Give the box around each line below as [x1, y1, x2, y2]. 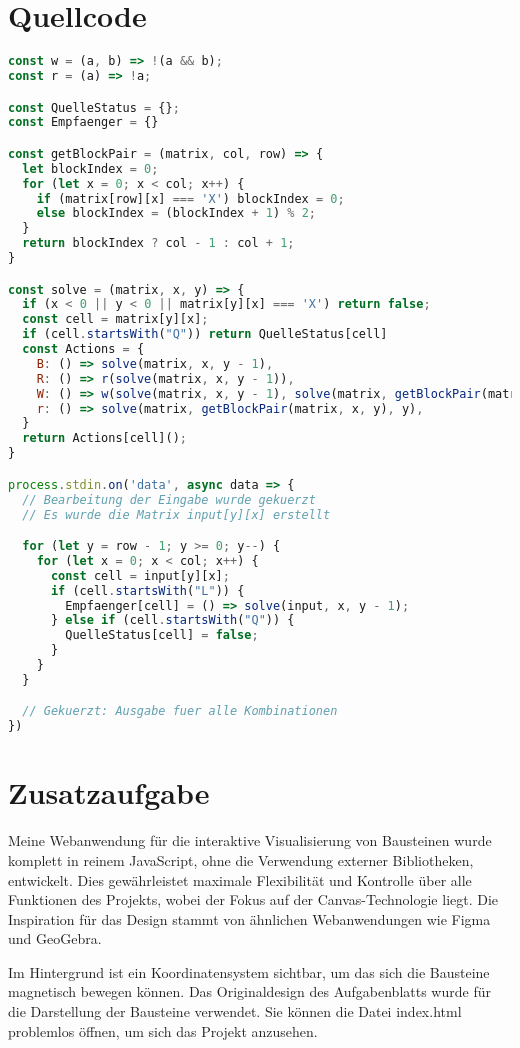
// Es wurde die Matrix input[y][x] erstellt [22, 507, 331, 522]
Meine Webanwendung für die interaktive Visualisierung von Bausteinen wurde [8, 830, 492, 851]
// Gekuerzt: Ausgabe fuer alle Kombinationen [22, 704, 338, 719]
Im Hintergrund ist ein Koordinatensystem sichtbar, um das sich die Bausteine [8, 961, 490, 982]
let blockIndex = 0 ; [22, 161, 159, 176]
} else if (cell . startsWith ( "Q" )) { [50, 613, 295, 628]
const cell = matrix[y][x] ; [22, 312, 209, 327]
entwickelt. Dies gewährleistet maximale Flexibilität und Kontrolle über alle [8, 869, 472, 890]
